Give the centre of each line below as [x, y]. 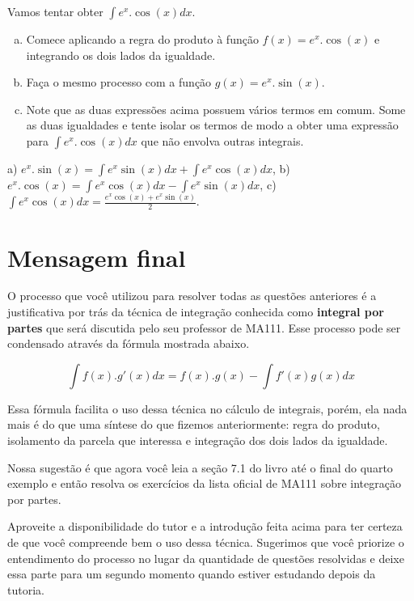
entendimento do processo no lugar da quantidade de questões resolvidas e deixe [206, 558]
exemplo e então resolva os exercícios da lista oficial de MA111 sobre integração [204, 483]
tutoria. [26, 589]
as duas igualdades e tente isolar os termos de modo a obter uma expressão [212, 125]
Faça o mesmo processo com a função [119, 82]
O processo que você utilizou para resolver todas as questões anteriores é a [192, 296]
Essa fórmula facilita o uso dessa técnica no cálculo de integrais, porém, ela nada [207, 408]
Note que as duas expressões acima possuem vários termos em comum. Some [216, 109]
